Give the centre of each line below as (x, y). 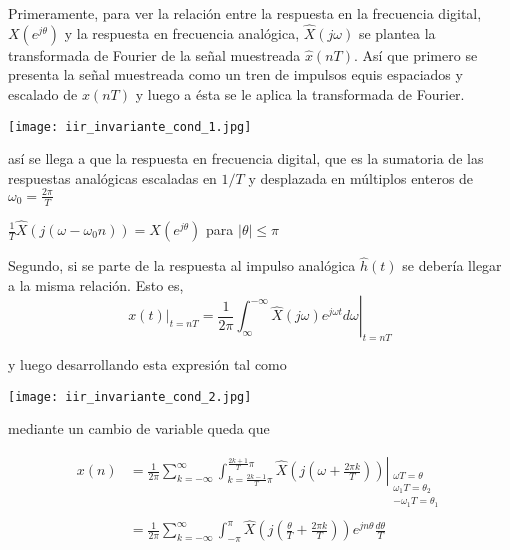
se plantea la (397, 32)
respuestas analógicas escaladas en (112, 177)
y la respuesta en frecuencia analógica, (182, 32)
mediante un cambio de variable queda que (139, 428)
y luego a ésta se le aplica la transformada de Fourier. (300, 94)
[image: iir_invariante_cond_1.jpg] (130, 126)
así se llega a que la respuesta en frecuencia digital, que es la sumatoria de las (246, 158)
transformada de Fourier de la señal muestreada (154, 54)
